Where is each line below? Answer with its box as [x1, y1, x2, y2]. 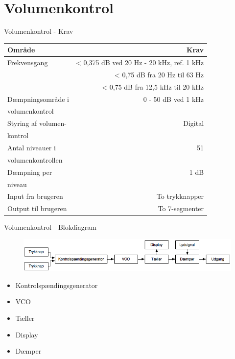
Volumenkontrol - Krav [4, 26, 73, 36]
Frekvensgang [7, 57, 48, 68]
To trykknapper [156, 191, 204, 201]
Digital [183, 118, 204, 128]
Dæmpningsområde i [7, 94, 69, 104]
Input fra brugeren [7, 191, 63, 201]
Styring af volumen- [7, 118, 67, 128]
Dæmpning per [7, 167, 52, 177]
